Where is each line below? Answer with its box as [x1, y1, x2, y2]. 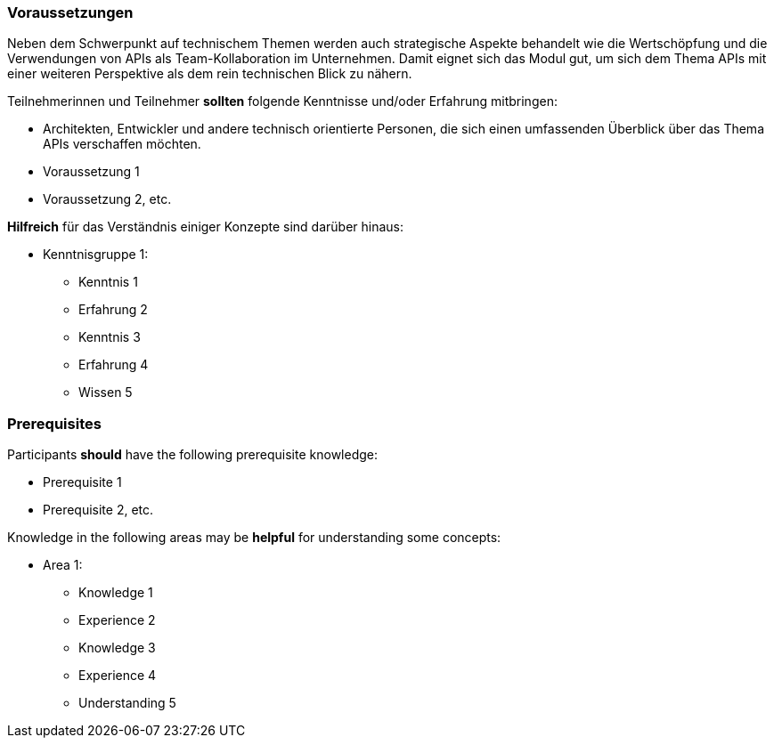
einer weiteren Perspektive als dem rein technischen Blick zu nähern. [7, 66, 412, 82]
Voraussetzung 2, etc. [43, 191, 172, 207]
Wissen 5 [78, 385, 133, 401]
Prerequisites [7, 414, 102, 433]
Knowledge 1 [78, 585, 153, 601]
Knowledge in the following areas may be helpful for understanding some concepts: [7, 530, 501, 546]
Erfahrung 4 [78, 357, 149, 373]
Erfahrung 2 [78, 302, 148, 318]
